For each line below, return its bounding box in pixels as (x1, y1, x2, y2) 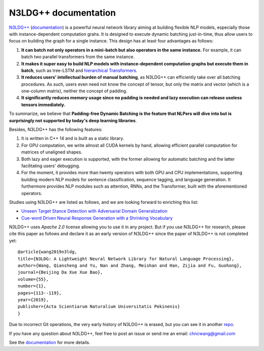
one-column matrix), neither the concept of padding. (21, 88, 128, 94)
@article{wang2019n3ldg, (18, 249, 77, 255)
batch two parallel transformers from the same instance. (21, 54, 134, 60)
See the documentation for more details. (9, 339, 90, 345)
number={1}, (18, 284, 46, 289)
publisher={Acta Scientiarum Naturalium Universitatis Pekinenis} (18, 304, 180, 309)
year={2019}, (18, 297, 49, 303)
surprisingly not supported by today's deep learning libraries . (9, 117, 137, 123)
